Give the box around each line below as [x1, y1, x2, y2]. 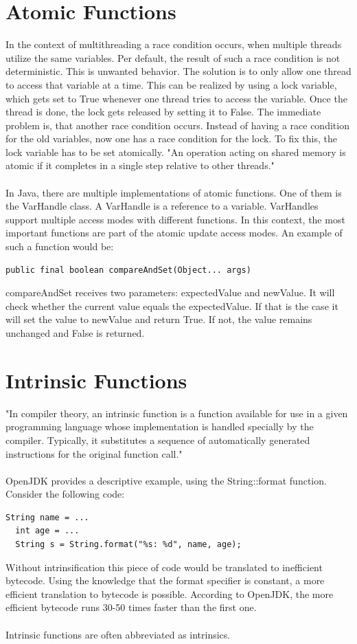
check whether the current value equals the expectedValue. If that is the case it [5, 298, 338, 313]
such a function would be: [5, 239, 114, 254]
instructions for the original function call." [5, 446, 183, 460]
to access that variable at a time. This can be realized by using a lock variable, [5, 77, 337, 91]
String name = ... [5, 512, 89, 522]
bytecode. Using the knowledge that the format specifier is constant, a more [5, 573, 325, 588]
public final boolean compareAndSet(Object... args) [5, 265, 251, 275]
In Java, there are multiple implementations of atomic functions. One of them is [5, 185, 342, 199]
